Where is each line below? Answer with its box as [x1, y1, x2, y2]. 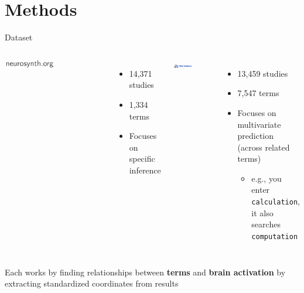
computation [251, 232, 298, 241]
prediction [237, 130, 274, 142]
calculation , [251, 195, 300, 207]
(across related [237, 141, 290, 153]
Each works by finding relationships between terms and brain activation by [5, 265, 286, 278]
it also [251, 206, 274, 219]
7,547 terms [237, 87, 279, 99]
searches [251, 218, 281, 230]
